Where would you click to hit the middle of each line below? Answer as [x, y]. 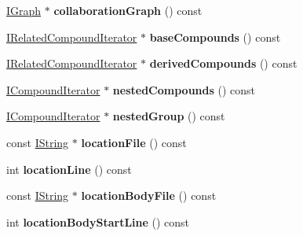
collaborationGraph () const [128, 10]
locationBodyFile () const [149, 195]
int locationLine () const [69, 169]
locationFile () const [134, 142]
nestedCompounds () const [184, 89]
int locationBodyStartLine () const [98, 221]
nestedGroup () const [169, 116]
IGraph [24, 10]
